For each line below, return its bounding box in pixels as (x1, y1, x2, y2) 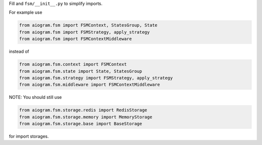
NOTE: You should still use (9, 95, 62, 100)
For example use (9, 10, 42, 16)
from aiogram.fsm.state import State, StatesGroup (19, 68, 143, 74)
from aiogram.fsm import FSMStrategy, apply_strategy (19, 29, 150, 35)
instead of (9, 48, 29, 54)
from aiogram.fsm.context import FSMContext (19, 62, 127, 67)
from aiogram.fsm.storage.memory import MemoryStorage (19, 114, 152, 120)
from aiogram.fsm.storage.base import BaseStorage (19, 121, 143, 127)
